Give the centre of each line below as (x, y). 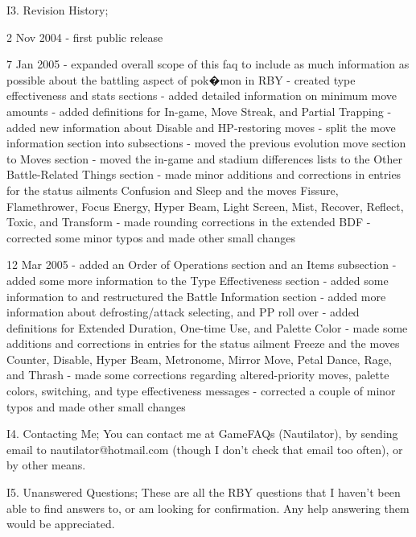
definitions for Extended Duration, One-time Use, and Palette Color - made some (207, 327)
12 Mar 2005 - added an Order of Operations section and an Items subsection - (202, 264)
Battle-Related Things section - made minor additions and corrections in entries (204, 174)
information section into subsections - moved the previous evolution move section (206, 143)
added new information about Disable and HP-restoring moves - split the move (201, 127)
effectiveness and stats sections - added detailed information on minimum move (202, 95)
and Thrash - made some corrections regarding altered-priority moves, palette (198, 375)
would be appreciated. (61, 524)
